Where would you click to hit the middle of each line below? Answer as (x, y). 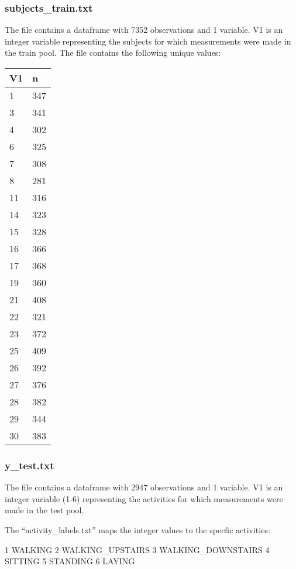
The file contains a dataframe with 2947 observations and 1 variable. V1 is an (144, 487)
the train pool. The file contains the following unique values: (113, 53)
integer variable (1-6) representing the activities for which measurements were (144, 498)
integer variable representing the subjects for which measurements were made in (148, 41)
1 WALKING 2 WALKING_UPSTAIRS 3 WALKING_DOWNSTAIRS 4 (137, 549)
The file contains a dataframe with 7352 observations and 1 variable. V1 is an (144, 30)
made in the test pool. (44, 510)
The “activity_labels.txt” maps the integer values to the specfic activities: (137, 530)
